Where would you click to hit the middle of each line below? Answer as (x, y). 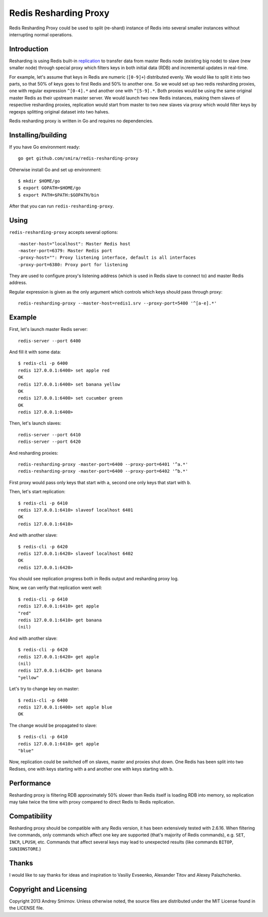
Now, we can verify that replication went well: (56, 588)
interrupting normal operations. (41, 34)
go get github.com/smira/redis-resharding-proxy (78, 158)
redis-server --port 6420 (50, 442)
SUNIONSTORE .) (25, 849)
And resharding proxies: (34, 453)
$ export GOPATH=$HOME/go (50, 188)
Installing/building (38, 135)
